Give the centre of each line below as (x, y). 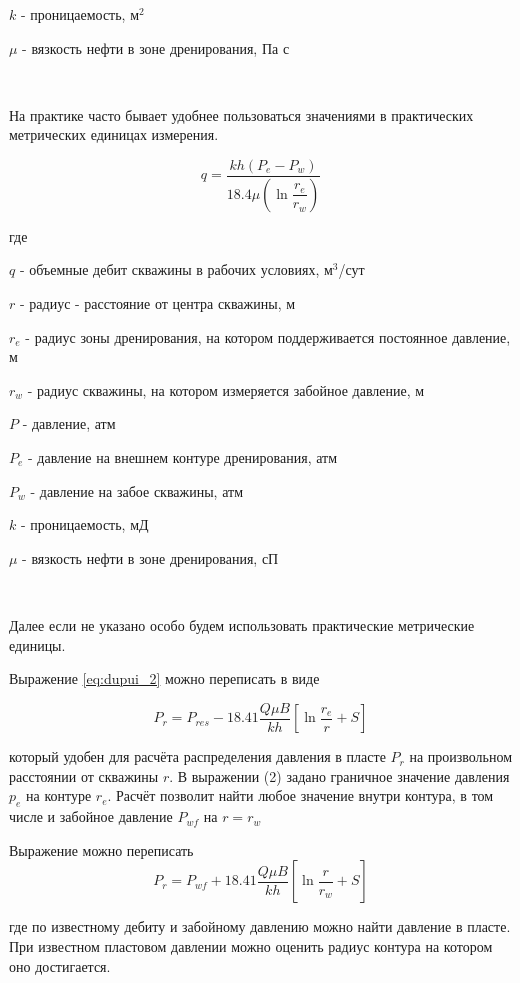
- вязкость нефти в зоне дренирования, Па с (156, 47)
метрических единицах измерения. (114, 134)
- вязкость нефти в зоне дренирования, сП (150, 557)
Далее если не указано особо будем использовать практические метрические (242, 625)
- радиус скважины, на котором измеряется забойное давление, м (226, 389)
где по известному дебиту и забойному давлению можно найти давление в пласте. (260, 926)
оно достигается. (60, 965)
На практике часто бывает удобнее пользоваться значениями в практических (241, 114)
